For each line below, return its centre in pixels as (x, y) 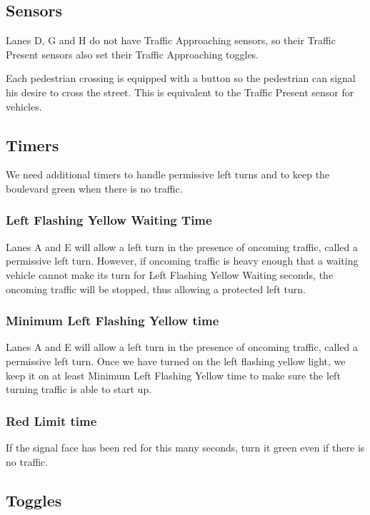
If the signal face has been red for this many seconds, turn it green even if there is (185, 447)
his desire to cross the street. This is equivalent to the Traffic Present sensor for (180, 92)
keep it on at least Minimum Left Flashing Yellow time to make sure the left (173, 375)
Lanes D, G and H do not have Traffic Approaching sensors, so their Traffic (171, 40)
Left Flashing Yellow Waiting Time (109, 220)
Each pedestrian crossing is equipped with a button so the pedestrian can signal (181, 78)
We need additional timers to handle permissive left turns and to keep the (168, 174)
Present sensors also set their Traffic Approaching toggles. (132, 54)
